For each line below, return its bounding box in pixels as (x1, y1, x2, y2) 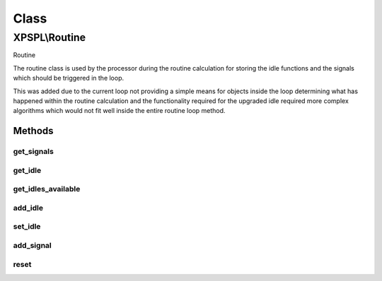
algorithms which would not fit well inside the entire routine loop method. (13, 107, 226, 115)
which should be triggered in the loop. (13, 74, 125, 83)
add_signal (13, 240, 52, 250)
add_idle (13, 203, 44, 213)
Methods (13, 125, 54, 137)
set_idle (13, 222, 41, 232)
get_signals (13, 147, 54, 157)
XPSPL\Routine (13, 31, 86, 44)
